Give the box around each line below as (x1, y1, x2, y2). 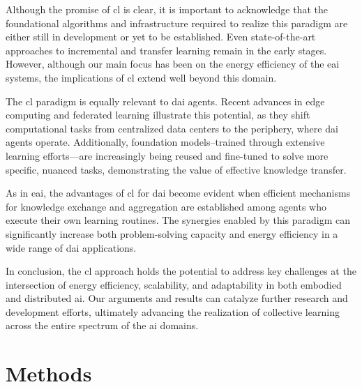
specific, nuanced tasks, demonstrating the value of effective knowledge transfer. (6, 162, 347, 176)
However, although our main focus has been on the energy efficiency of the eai (6, 56, 340, 71)
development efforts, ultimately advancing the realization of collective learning (6, 304, 340, 319)
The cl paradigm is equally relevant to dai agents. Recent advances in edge (6, 93, 325, 108)
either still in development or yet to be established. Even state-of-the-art (6, 29, 316, 44)
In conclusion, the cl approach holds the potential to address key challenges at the (6, 264, 356, 278)
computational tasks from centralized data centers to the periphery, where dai (6, 121, 338, 135)
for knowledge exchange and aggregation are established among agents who (6, 199, 326, 213)
